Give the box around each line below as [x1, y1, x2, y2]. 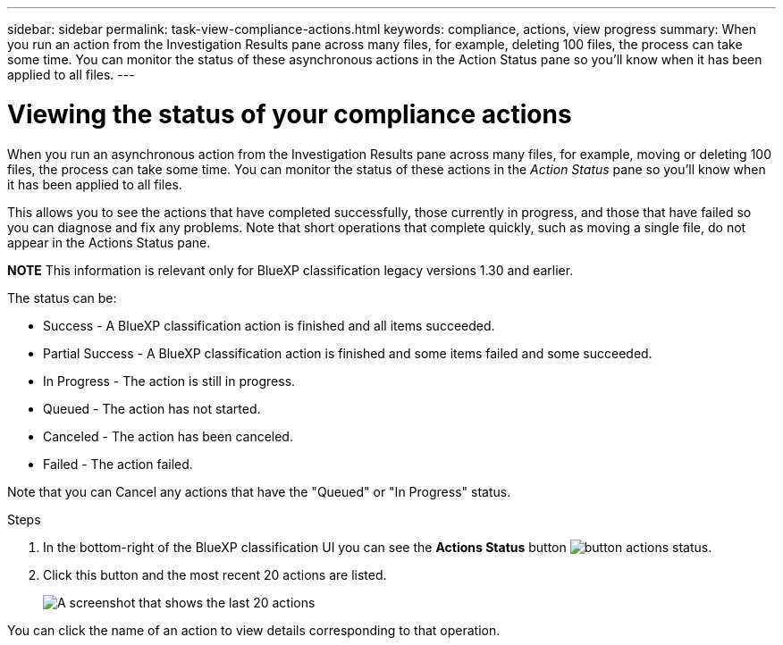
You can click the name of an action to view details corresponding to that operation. [7, 622, 501, 638]
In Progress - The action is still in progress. [43, 373, 296, 389]
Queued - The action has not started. [43, 400, 261, 416]
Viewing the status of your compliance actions [7, 98, 572, 130]
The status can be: [7, 289, 117, 306]
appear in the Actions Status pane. [7, 234, 211, 250]
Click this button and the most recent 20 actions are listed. [43, 566, 387, 582]
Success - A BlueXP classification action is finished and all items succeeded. [43, 317, 495, 333]
